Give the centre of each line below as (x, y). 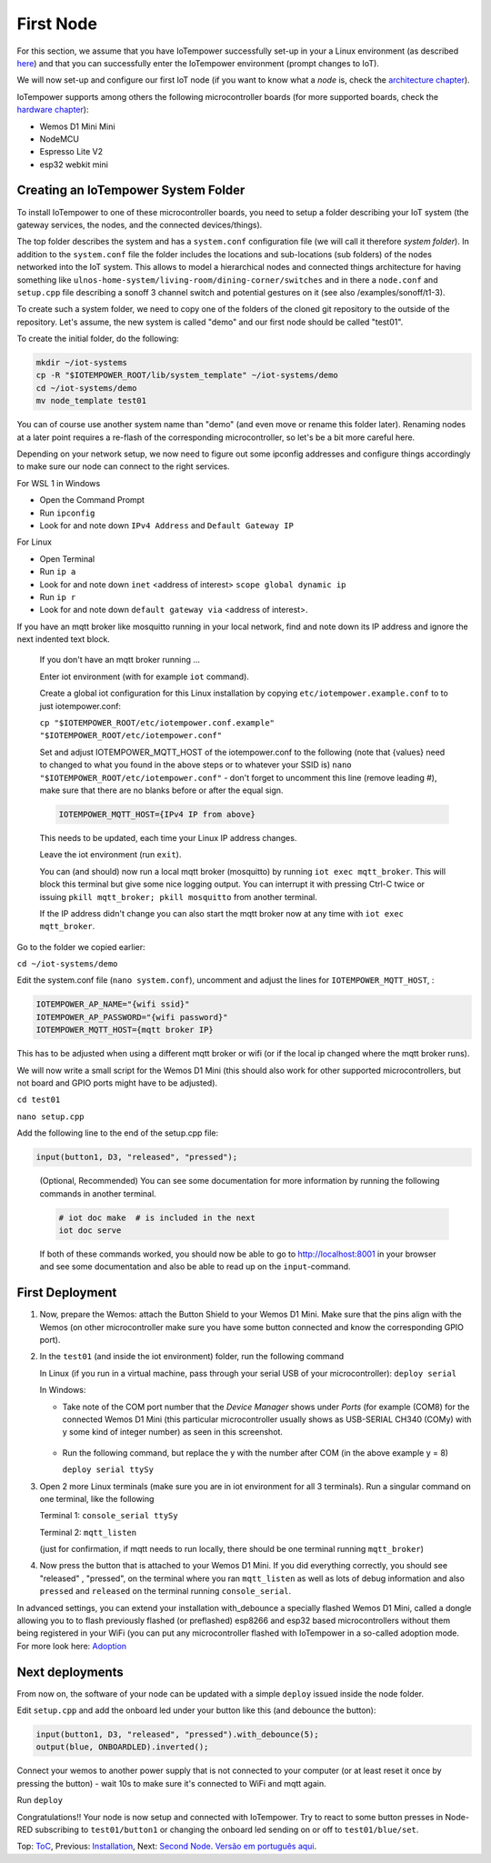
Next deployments (70, 1672)
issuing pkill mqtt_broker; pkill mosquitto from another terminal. (179, 896)
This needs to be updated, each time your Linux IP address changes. (168, 837)
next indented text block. (64, 639)
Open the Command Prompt (92, 500)
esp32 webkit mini (74, 165)
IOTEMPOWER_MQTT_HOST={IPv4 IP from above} (157, 814)
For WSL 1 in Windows (59, 483)
